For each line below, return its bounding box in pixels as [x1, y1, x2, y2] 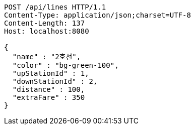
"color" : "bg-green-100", [12, 61, 119, 69]
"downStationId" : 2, [12, 77, 98, 85]
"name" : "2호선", [12, 53, 81, 61]
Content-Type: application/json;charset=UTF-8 [4, 11, 191, 19]
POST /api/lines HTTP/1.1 [4, 3, 106, 11]
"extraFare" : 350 [12, 93, 85, 101]
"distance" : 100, [12, 85, 85, 93]
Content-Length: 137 [4, 19, 85, 27]
